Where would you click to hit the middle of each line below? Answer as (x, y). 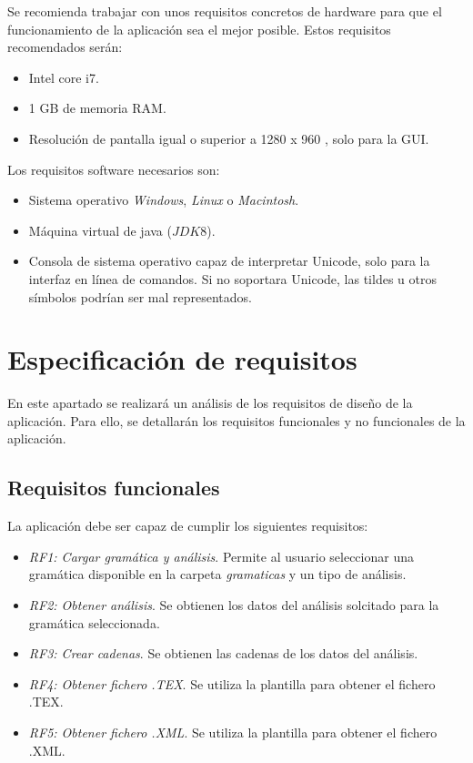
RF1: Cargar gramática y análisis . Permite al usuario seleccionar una (221, 556)
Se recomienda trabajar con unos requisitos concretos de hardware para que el (225, 11)
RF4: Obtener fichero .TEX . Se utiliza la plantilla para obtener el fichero (232, 683)
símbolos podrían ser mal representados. (140, 296)
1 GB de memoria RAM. (97, 108)
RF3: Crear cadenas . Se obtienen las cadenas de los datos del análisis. (223, 653)
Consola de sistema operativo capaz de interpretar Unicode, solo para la (229, 261)
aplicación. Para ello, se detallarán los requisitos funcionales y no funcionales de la (236, 420)
